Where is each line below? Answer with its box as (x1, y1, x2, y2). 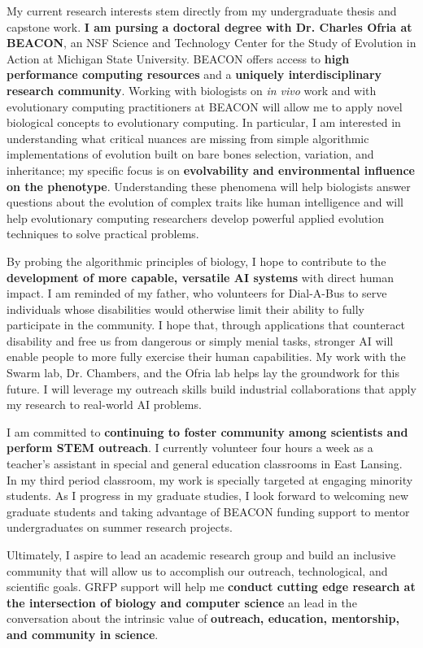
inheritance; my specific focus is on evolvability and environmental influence (7, 161, 415, 178)
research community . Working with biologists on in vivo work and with (7, 81, 377, 98)
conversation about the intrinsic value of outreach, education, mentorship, (7, 610, 399, 627)
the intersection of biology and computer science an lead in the (7, 594, 357, 611)
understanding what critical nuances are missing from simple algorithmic (7, 129, 369, 146)
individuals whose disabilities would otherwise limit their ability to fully (7, 300, 364, 317)
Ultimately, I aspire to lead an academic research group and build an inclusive (7, 546, 396, 563)
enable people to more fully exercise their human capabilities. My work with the (7, 348, 406, 365)
